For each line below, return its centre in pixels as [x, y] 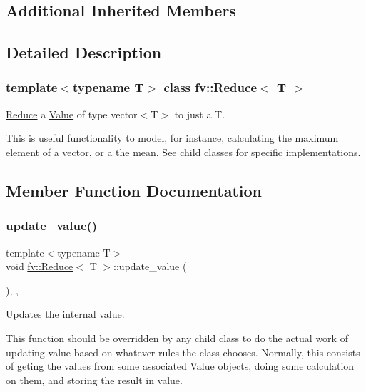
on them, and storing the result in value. [94, 380]
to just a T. [200, 114]
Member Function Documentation [134, 190]
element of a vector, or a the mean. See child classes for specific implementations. [183, 151]
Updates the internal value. [65, 314]
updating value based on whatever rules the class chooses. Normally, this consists [183, 352]
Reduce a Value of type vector [72, 114]
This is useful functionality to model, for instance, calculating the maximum [172, 138]
